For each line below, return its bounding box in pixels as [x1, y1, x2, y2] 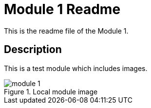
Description [4, 43, 62, 56]
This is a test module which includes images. [4, 64, 148, 72]
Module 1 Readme [4, 1, 121, 18]
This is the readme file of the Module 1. [4, 26, 129, 35]
